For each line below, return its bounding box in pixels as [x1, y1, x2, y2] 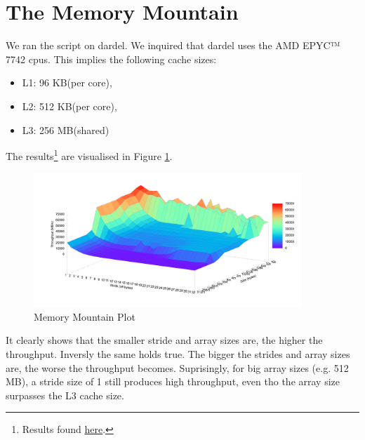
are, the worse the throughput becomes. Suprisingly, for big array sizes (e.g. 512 [6, 360, 349, 375]
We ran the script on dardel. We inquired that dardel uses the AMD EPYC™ [6, 38, 340, 53]
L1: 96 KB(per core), [22, 75, 112, 90]
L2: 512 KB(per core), [22, 98, 117, 113]
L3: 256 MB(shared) [22, 122, 109, 137]
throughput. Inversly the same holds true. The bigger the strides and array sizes [6, 346, 350, 361]
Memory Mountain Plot [34, 309, 135, 324]
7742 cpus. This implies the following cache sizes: [6, 51, 217, 66]
